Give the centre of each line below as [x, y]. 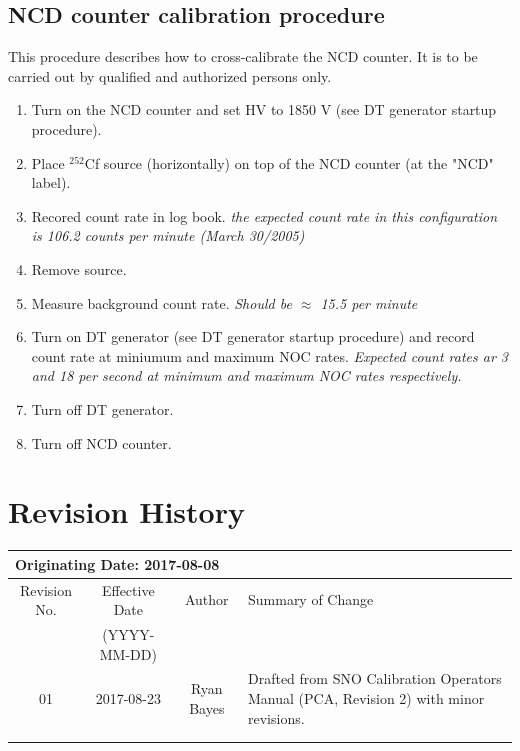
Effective [128, 589]
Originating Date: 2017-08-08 [117, 563]
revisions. [276, 717]
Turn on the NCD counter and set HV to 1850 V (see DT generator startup [264, 109]
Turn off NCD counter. [101, 442]
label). [51, 182]
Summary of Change [310, 599]
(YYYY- [128, 634]
